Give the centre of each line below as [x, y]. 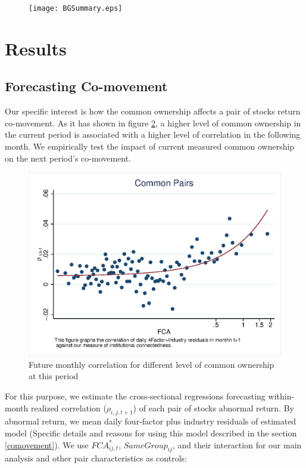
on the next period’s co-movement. [68, 158]
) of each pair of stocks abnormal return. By [214, 407]
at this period [54, 376]
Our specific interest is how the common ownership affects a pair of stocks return [153, 111]
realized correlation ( [68, 407]
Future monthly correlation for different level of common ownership [152, 364]
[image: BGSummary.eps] [76, 8]
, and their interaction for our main [237, 444]
